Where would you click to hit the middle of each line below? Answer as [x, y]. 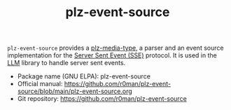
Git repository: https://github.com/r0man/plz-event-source [102, 99]
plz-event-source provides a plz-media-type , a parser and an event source [115, 48]
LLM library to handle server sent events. [66, 63]
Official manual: [40, 84]
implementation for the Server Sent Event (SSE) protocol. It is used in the [112, 55]
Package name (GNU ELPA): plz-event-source [84, 76]
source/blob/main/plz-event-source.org [75, 91]
